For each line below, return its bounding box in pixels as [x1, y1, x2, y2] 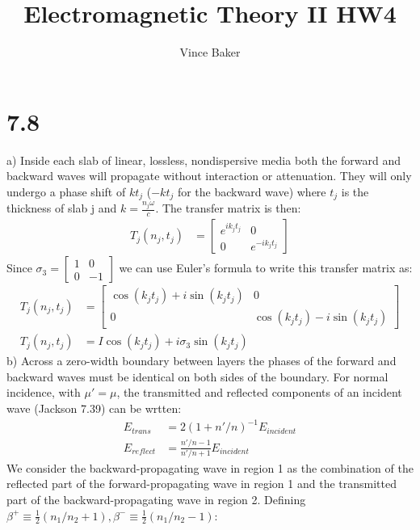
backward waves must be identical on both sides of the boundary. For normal [6, 368, 388, 385]
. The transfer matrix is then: [155, 200, 301, 217]
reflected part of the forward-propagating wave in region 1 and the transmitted [6, 475, 397, 492]
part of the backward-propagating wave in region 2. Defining [6, 491, 306, 508]
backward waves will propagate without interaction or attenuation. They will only [6, 167, 412, 184]
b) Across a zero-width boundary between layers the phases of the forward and [6, 352, 397, 369]
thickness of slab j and [6, 200, 117, 217]
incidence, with [6, 384, 81, 401]
